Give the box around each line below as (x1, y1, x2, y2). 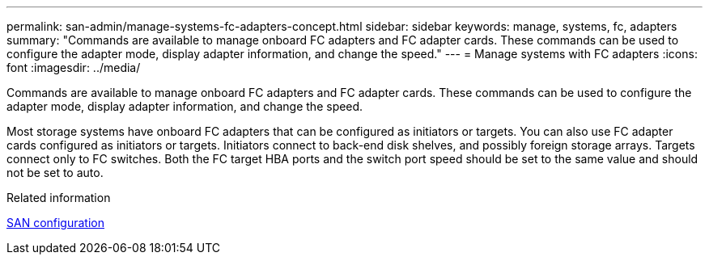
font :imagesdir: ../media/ (6, 61, 141, 74)
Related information (6, 191, 111, 204)
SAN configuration (6, 216, 104, 229)
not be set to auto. (6, 166, 104, 179)
